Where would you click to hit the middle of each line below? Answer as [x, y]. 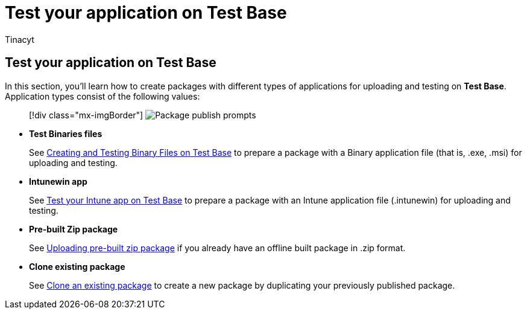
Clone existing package [77, 266]
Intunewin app [58, 181]
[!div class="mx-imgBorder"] [86, 115]
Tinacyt [20, 39]
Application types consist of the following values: [103, 96]
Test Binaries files [66, 133]
